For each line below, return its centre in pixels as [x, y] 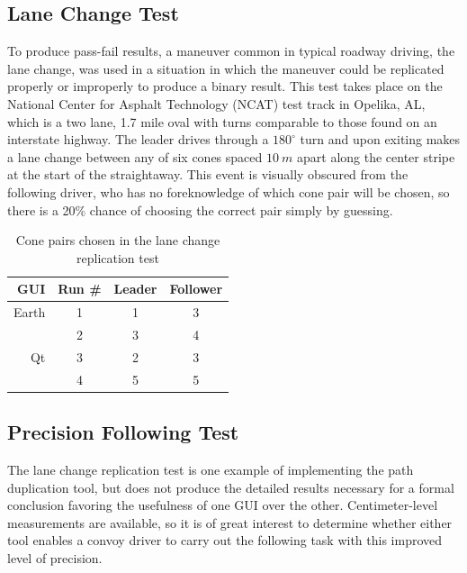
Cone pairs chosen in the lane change [118, 240]
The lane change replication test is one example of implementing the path [211, 469]
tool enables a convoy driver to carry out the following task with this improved [225, 540]
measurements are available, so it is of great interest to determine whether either [230, 522]
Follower [196, 289]
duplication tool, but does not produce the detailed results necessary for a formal [231, 487]
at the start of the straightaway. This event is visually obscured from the [208, 174]
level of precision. [55, 557]
